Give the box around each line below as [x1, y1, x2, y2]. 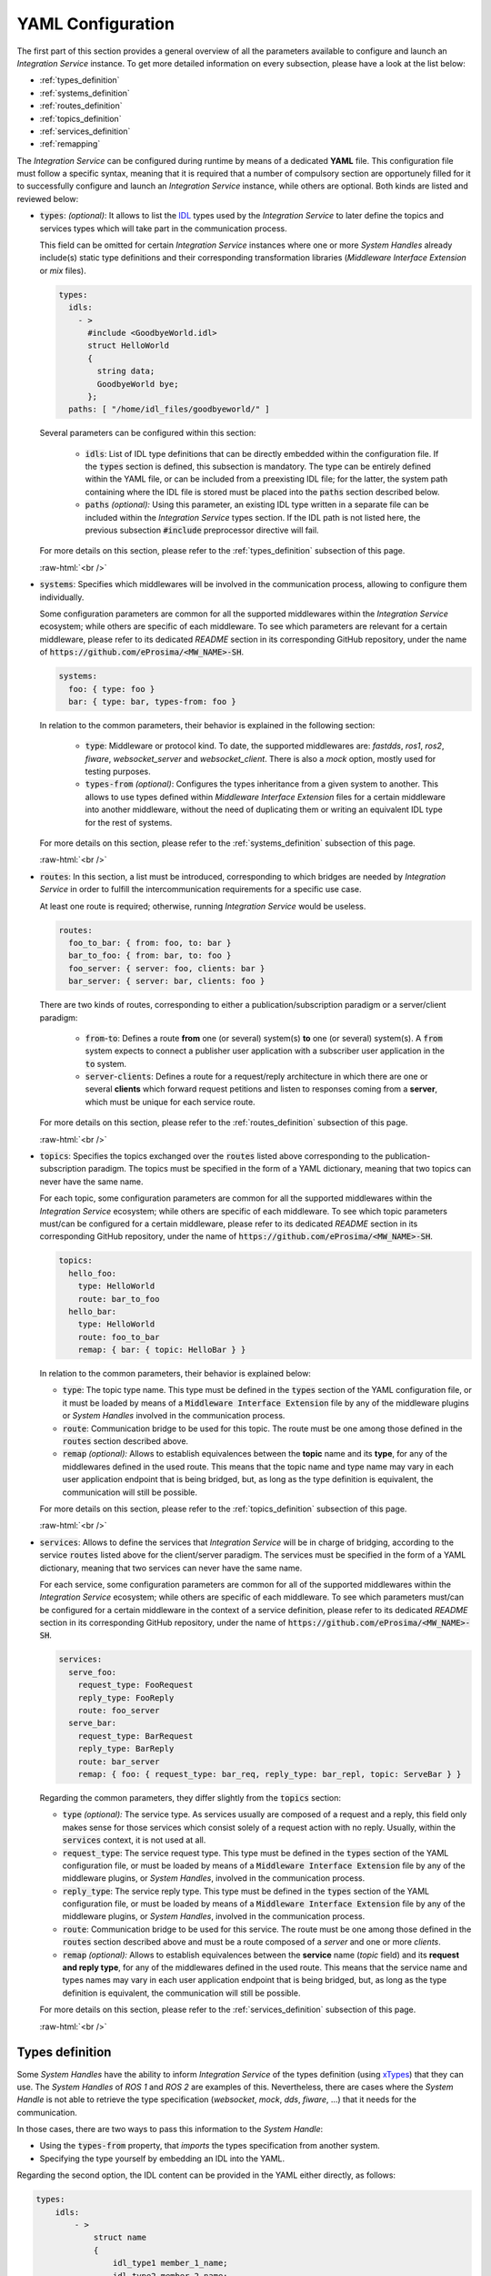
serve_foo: [68, 1667, 117, 1677]
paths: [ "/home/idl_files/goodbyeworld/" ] [68, 404, 270, 414]
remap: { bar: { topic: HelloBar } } [77, 1345, 246, 1356]
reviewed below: [16, 193, 79, 204]
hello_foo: [68, 1268, 117, 1278]
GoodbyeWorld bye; [96, 379, 179, 389]
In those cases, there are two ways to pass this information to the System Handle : [16, 2124, 324, 2135]
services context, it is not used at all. [62, 1834, 206, 1845]
